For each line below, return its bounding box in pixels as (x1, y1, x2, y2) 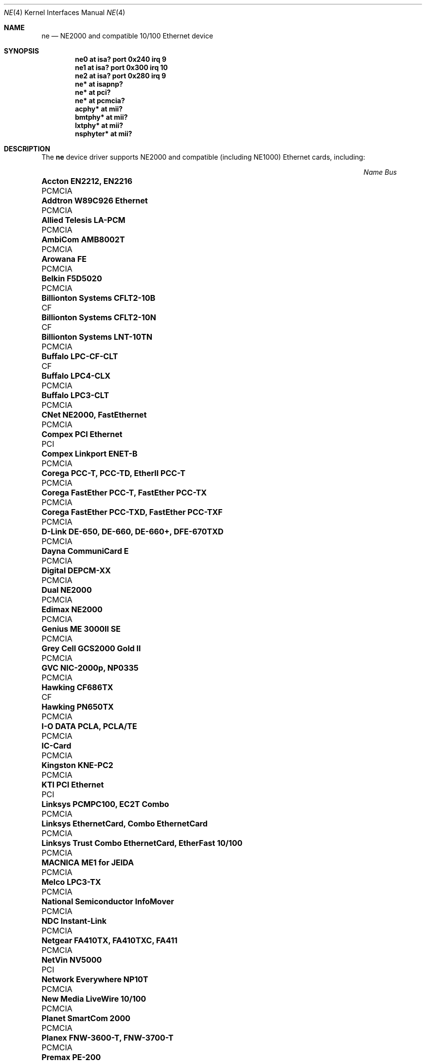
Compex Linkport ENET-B (41, 449, 138, 458)
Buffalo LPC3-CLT (41, 390, 109, 400)
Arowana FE (41, 254, 87, 264)
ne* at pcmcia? (75, 96, 125, 105)
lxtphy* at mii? (75, 121, 124, 129)
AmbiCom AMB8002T (41, 235, 125, 244)
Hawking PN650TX (41, 702, 114, 712)
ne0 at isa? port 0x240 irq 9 (75, 55, 167, 63)
